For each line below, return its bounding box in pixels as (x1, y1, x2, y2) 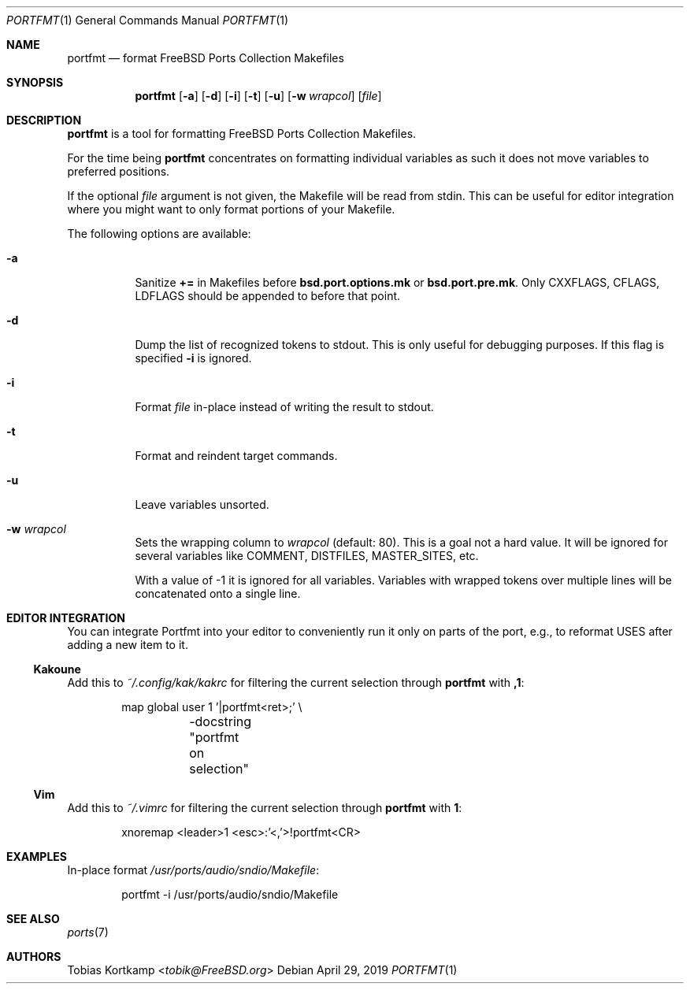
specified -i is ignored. (135, 351, 252, 365)
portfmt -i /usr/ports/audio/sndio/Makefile (121, 888, 339, 901)
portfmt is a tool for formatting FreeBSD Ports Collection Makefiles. (67, 127, 417, 140)
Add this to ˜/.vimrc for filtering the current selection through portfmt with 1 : (67, 801, 462, 814)
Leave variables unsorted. (135, 498, 269, 511)
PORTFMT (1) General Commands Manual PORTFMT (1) (6, 13, 289, 27)
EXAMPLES (6, 850, 67, 863)
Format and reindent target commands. (135, 449, 338, 462)
